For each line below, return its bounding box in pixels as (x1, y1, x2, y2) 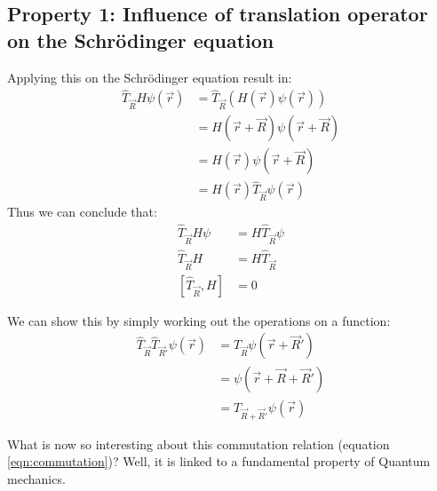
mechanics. (7, 469, 66, 487)
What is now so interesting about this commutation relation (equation (7, 434, 390, 453)
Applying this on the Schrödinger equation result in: (7, 67, 292, 86)
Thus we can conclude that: (7, 202, 157, 221)
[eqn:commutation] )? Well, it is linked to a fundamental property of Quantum (7, 452, 431, 471)
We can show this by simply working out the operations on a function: (7, 311, 391, 329)
